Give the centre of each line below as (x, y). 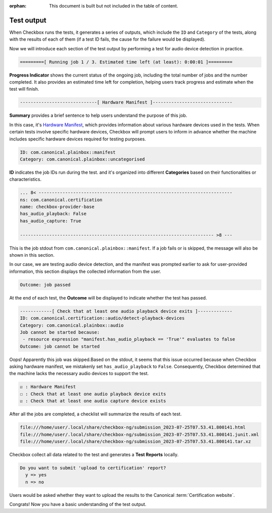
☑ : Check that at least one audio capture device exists (93, 401)
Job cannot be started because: (60, 332)
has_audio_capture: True (51, 221)
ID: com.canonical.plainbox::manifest (68, 152)
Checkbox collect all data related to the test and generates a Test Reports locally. (94, 454)
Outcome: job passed (45, 285)
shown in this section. (32, 255)
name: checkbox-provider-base (57, 207)
